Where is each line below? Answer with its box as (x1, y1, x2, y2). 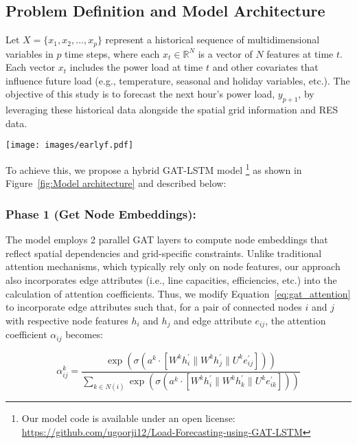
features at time (266, 46, 334, 60)
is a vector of (198, 46, 253, 60)
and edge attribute (174, 313, 252, 327)
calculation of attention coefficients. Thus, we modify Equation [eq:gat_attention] (5, 286, 351, 300)
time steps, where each (65, 46, 160, 60)
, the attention (265, 313, 326, 327)
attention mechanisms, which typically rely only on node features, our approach (5, 259, 341, 274)
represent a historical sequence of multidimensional (105, 32, 320, 47)
